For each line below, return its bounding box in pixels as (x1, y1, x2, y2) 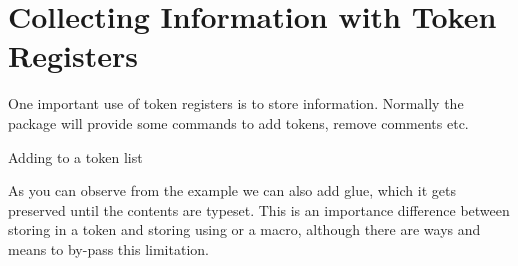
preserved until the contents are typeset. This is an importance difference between (8, 199, 510, 220)
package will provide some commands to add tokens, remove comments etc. (8, 112, 469, 133)
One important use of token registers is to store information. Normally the (8, 93, 464, 114)
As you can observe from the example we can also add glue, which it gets (8, 180, 456, 201)
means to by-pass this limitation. (8, 238, 209, 259)
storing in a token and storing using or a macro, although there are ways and (8, 219, 481, 240)
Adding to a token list (8, 146, 143, 167)
